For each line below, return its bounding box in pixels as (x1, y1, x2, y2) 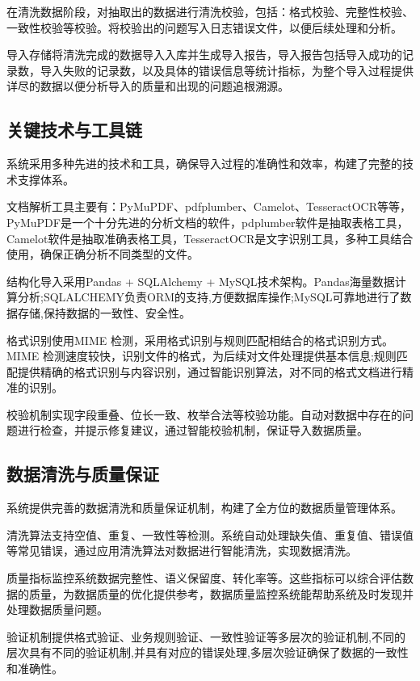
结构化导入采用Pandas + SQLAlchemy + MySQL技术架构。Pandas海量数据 (6, 272, 395, 289)
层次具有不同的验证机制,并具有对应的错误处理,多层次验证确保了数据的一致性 (6, 644, 409, 661)
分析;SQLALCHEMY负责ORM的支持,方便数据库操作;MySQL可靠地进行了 (17, 288, 401, 305)
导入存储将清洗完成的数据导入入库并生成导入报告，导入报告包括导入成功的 (6, 46, 402, 63)
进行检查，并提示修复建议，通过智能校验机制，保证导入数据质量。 (17, 422, 368, 439)
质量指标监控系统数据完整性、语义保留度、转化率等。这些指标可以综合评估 (6, 570, 402, 586)
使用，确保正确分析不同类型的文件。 (6, 246, 199, 263)
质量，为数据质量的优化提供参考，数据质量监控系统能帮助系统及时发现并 (28, 585, 414, 602)
